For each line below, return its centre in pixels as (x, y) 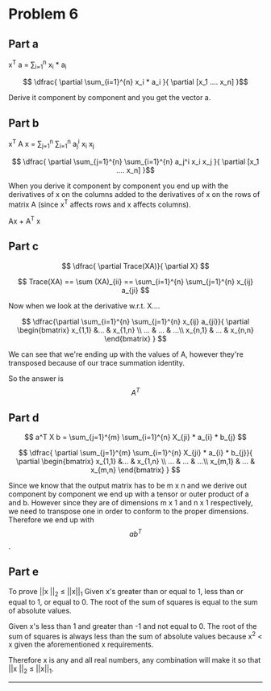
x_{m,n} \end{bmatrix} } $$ (135, 470)
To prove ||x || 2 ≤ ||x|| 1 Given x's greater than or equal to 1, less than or (126, 592)
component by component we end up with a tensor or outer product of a (129, 494)
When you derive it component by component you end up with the (119, 186)
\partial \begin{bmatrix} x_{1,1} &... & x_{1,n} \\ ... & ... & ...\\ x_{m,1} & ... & (135, 462)
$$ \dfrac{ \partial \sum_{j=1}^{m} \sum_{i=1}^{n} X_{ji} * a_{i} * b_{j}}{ (135, 453)
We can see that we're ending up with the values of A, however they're (126, 354)
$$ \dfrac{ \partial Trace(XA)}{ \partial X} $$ (135, 266)
